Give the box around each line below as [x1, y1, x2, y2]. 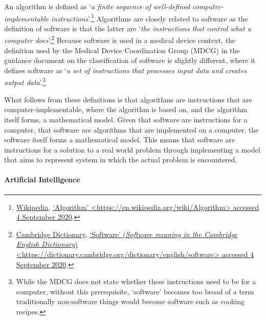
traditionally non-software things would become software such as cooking [16, 296, 245, 307]
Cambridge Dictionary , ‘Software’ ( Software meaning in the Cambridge [16, 228, 238, 239]
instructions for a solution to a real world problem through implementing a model [4, 144, 260, 155]
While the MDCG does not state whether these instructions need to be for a [16, 276, 256, 287]
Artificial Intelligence [4, 174, 80, 185]
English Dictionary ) [16, 239, 78, 249]
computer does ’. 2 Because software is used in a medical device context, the [4, 33, 236, 46]
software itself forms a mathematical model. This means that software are [4, 134, 235, 145]
